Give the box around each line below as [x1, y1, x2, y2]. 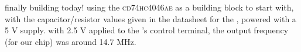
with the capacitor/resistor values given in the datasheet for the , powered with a [5, 12, 296, 25]
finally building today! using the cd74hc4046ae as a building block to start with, [5, 1, 294, 13]
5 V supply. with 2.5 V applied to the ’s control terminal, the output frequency [5, 24, 289, 36]
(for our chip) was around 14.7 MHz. [5, 35, 136, 47]
